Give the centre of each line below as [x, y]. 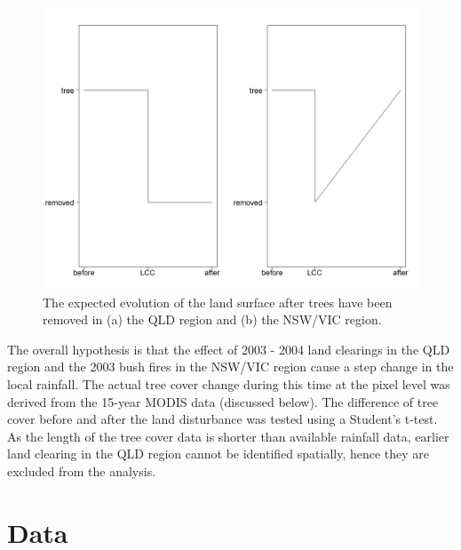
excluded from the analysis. [82, 470]
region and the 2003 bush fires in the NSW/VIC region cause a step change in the [230, 367]
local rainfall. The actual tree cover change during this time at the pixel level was [229, 383]
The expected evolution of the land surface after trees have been [218, 302]
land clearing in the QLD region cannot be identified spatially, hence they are [219, 454]
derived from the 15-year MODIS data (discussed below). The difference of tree [223, 401]
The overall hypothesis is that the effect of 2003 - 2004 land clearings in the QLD [229, 349]
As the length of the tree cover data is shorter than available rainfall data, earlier [228, 436]
